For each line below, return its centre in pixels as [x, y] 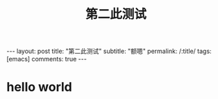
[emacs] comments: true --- [47, 59]
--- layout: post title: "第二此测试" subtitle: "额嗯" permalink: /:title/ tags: [109, 51]
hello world [39, 87]
